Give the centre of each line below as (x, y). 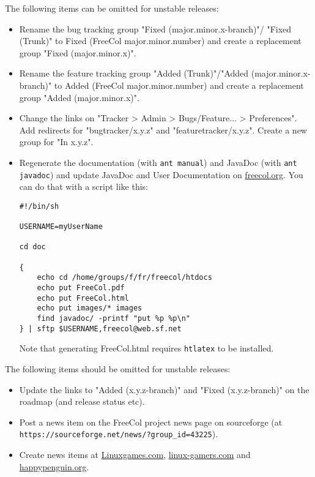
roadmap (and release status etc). (82, 401)
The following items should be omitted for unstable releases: (118, 369)
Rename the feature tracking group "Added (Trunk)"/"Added (134, 73)
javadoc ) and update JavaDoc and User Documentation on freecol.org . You (161, 174)
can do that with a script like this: (83, 186)
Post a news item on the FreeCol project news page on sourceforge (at (151, 422)
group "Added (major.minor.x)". (79, 97)
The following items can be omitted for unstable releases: (112, 8)
